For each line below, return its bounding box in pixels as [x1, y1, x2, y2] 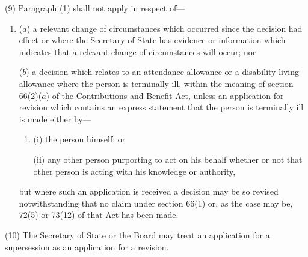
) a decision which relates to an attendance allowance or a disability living [26, 65, 300, 78]
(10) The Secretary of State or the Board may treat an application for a [5, 228, 270, 241]
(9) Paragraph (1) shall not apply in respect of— [5, 2, 185, 14]
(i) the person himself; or [33, 133, 126, 145]
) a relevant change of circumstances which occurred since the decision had [26, 22, 303, 34]
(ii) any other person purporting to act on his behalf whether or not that [33, 153, 303, 165]
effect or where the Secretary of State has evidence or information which [19, 34, 286, 46]
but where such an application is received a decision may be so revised [19, 185, 279, 198]
